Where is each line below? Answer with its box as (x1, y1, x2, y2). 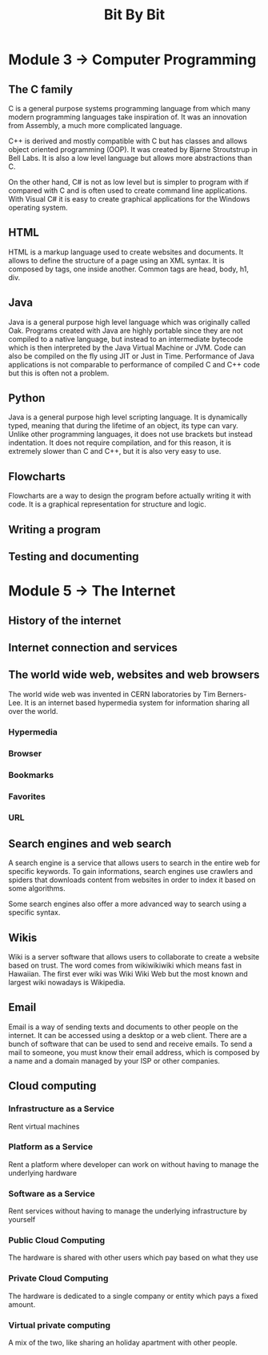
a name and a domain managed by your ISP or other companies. (8, 1056, 220, 1065)
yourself (8, 1215, 36, 1225)
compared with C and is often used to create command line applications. (8, 186, 248, 195)
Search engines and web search (8, 836, 172, 850)
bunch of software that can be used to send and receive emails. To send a (8, 1039, 254, 1048)
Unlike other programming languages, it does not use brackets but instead (8, 430, 254, 439)
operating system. (8, 202, 68, 212)
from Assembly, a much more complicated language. (8, 121, 182, 130)
